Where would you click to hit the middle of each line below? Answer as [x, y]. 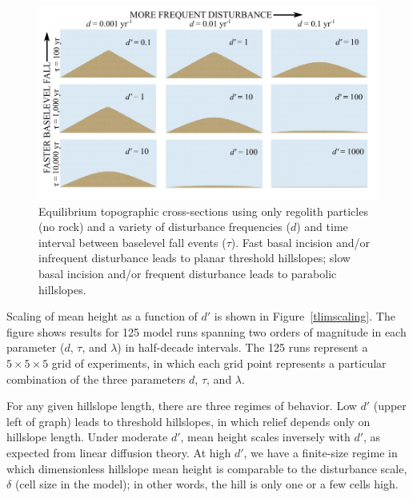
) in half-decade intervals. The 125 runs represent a [243, 347]
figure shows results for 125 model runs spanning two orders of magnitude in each [206, 331]
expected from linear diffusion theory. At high [119, 452]
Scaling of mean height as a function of [102, 316]
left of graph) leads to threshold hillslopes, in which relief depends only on [188, 421]
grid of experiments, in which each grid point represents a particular [219, 363]
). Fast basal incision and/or [300, 242]
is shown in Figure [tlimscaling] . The [305, 316]
